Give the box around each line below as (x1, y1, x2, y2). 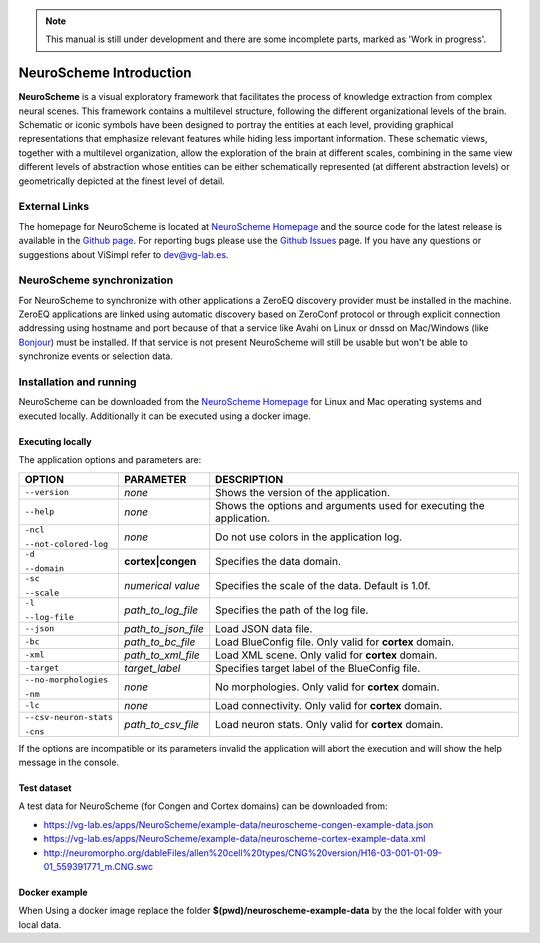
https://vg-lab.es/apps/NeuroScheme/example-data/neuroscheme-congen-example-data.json (43, 818, 434, 830)
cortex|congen (124, 554, 197, 568)
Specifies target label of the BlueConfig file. (215, 661, 421, 675)
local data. (18, 918, 62, 930)
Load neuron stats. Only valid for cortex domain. (215, 717, 444, 731)
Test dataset (18, 781, 72, 794)
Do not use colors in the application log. (215, 530, 403, 544)
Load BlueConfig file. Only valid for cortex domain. (215, 635, 455, 649)
